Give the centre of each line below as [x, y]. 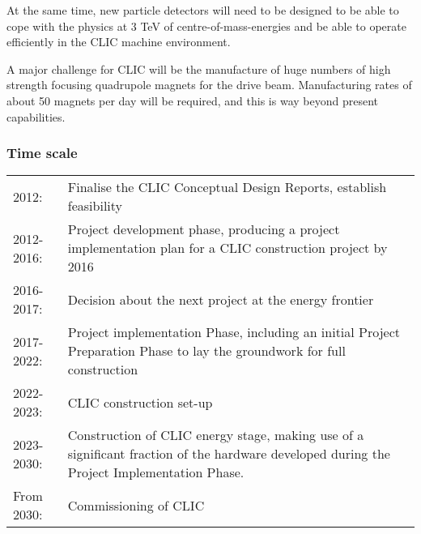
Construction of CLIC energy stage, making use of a [216, 435]
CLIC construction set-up [140, 402]
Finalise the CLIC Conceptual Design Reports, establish [227, 187]
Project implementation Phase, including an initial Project [234, 332]
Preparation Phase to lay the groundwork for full [206, 351]
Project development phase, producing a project [204, 229]
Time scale [42, 153]
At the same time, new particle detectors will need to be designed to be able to [203, 10]
